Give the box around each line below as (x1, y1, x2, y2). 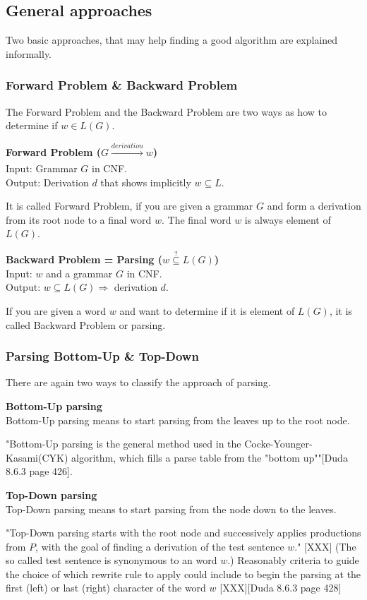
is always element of (244, 212, 331, 227)
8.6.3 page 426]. (6, 464, 73, 479)
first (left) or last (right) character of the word (6, 580, 206, 595)
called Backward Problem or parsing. (6, 317, 166, 332)
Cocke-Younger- (244, 436, 313, 451)
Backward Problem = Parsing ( (6, 252, 163, 267)
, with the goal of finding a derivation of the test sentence (35, 539, 284, 553)
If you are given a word (6, 303, 107, 318)
